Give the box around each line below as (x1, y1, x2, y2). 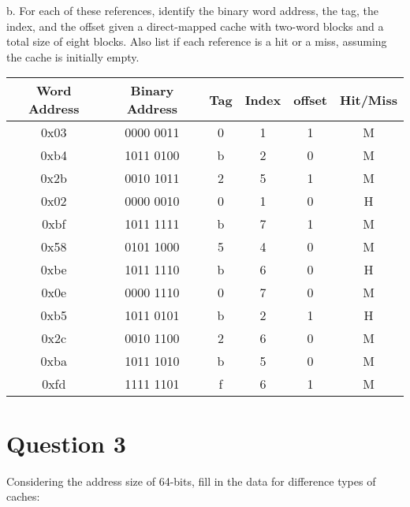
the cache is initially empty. (6, 48, 140, 65)
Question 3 (6, 427, 126, 459)
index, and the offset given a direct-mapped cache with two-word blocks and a (6, 17, 384, 34)
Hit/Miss (340, 90, 397, 109)
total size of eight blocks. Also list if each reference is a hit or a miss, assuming (6, 33, 387, 50)
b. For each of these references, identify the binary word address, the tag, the (6, 2, 379, 18)
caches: (6, 488, 40, 505)
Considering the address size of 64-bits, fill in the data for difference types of (6, 472, 376, 489)
